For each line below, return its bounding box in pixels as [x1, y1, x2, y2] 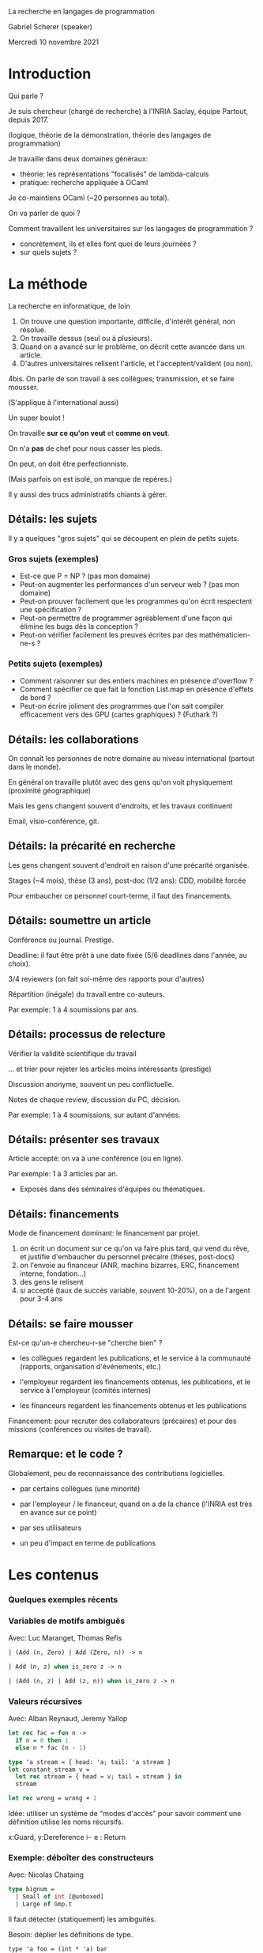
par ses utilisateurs [19, 1523, 82, 1532]
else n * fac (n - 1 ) [15, 1743, 87, 1751]
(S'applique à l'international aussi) [8, 397, 119, 407]
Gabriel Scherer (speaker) [8, 22, 93, 31]
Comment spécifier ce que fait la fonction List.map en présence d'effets [19, 684, 254, 695]
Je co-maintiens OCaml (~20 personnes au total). [8, 193, 170, 202]
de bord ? [19, 693, 51, 702]
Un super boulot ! [8, 413, 65, 422]
